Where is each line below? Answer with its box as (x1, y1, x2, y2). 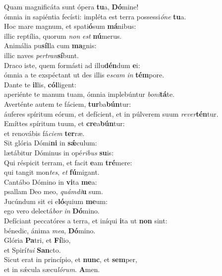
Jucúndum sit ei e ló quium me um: (4, 196, 108, 206)
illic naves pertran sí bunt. (4, 50, 79, 60)
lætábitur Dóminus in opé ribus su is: (4, 147, 114, 157)
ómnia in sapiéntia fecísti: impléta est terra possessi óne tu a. (4, 11, 186, 21)
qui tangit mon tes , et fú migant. (4, 167, 100, 177)
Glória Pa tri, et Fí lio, (4, 235, 71, 245)
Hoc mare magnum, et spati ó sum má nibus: (4, 21, 136, 31)
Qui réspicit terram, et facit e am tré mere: (4, 157, 132, 167)
